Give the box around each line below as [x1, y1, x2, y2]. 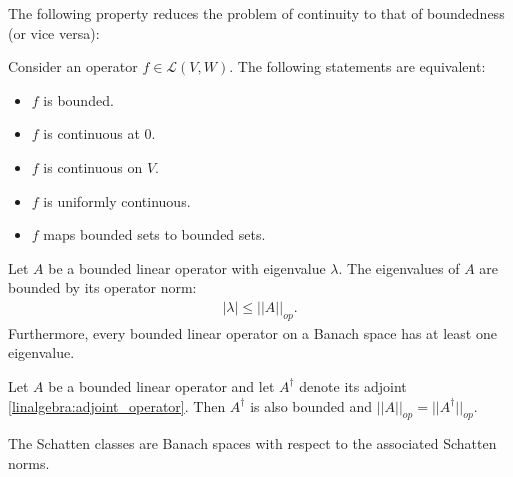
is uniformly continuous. [43, 190, 191, 211]
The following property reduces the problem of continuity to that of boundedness [8, 3, 505, 23]
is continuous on [43, 156, 143, 177]
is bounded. [43, 89, 114, 110]
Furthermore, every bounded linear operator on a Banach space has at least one [8, 322, 497, 343]
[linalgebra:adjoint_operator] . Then [8, 395, 226, 416]
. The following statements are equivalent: [229, 56, 486, 77]
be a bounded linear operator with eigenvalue [48, 257, 326, 278]
